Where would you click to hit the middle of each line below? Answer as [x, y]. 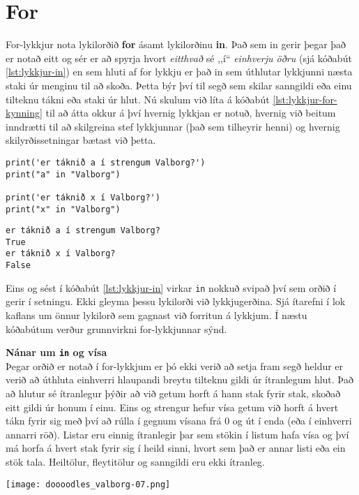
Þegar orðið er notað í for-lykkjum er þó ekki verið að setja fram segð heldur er [175, 365]
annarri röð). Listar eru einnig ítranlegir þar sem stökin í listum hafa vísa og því [177, 434]
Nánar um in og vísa [56, 352]
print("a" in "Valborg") [63, 174]
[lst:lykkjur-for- [305, 99]
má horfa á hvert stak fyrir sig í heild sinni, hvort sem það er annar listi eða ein [176, 448]
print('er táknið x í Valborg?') [83, 197]
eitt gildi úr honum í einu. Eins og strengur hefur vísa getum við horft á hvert [172, 407]
